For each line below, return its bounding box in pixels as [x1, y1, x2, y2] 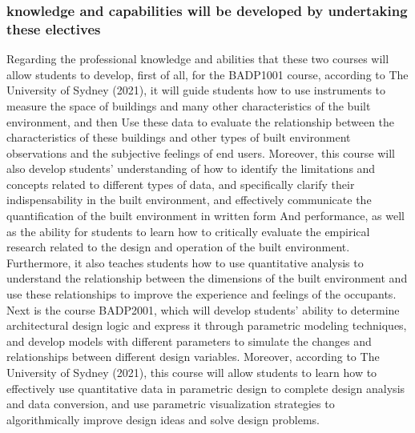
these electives [6, 18, 101, 38]
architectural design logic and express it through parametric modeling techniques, [6, 317, 407, 334]
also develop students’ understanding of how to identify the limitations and [6, 160, 376, 177]
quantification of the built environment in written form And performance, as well [6, 207, 405, 224]
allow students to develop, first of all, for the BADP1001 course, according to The [6, 66, 409, 82]
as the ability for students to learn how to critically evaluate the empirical [6, 223, 370, 239]
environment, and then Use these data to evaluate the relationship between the [6, 113, 395, 130]
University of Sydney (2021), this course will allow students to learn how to [6, 364, 377, 381]
